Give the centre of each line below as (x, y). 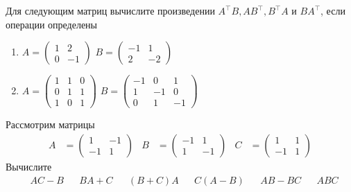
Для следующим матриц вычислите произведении (110, 10)
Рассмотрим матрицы (50, 124)
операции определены (52, 24)
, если (333, 10)
